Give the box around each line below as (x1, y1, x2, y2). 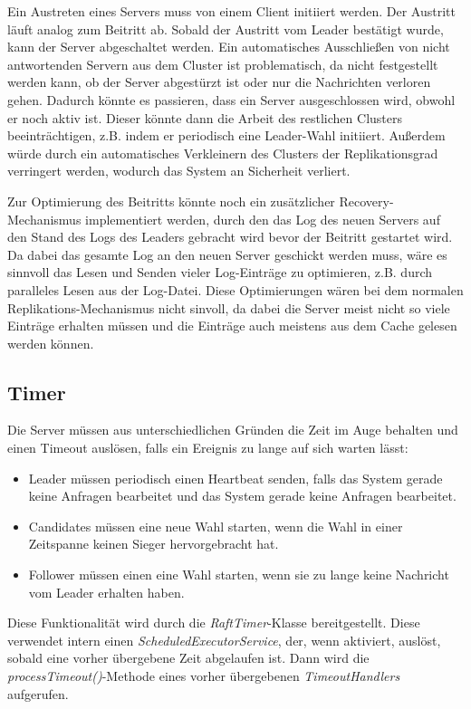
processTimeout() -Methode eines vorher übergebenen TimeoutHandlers (7, 666, 400, 685)
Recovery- (339, 191, 394, 210)
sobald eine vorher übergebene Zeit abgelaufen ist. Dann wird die (7, 648, 370, 667)
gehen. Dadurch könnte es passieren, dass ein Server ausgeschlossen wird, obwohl (7, 90, 456, 109)
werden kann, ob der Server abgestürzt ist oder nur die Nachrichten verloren (7, 72, 431, 91)
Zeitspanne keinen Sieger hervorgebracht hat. (28, 534, 279, 553)
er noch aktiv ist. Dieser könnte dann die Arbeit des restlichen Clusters (7, 108, 403, 127)
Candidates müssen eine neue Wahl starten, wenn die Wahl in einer (28, 516, 403, 535)
